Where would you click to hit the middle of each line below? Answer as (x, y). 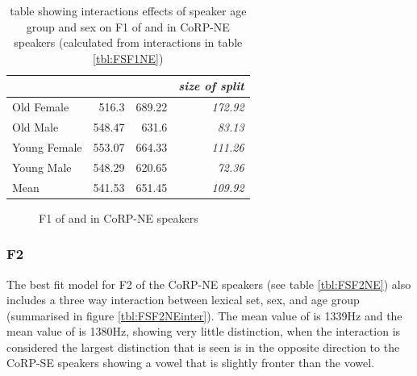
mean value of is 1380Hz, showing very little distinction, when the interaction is (204, 331)
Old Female (41, 107)
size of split (211, 86)
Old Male (35, 127)
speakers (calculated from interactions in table (128, 42)
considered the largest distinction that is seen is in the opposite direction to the (203, 347)
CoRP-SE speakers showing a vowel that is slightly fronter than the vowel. (191, 363)
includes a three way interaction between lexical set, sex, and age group (183, 300)
